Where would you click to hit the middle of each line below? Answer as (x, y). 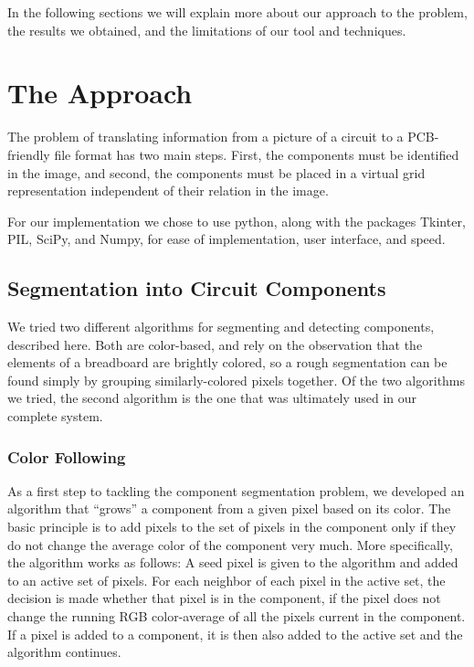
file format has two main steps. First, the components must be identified (257, 154)
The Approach (100, 93)
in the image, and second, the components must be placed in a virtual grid (216, 172)
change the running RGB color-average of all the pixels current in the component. (237, 616)
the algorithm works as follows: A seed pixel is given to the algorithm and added (233, 562)
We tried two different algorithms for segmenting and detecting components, (221, 327)
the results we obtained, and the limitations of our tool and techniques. (207, 30)
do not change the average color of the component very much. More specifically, (230, 544)
